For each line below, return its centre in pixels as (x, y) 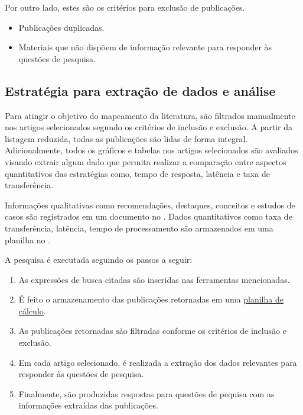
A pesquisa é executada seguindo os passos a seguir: (99, 260)
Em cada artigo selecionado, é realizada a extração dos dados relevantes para (158, 362)
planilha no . (28, 239)
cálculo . (32, 311)
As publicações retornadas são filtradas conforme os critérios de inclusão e (152, 331)
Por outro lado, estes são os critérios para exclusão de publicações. (125, 7)
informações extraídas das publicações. (88, 405)
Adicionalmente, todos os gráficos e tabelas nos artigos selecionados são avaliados (151, 150)
